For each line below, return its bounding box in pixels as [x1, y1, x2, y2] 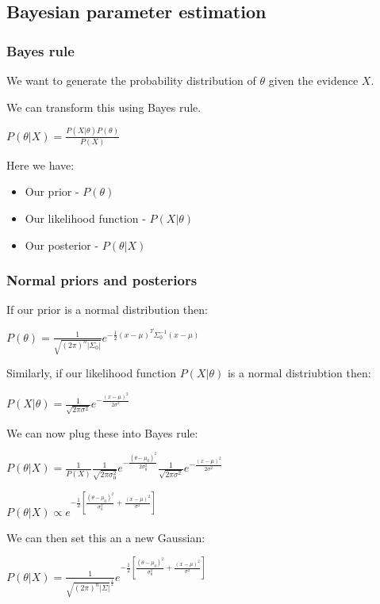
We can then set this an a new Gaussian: [6, 529, 205, 545]
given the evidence [268, 72, 359, 88]
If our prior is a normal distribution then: [6, 301, 208, 318]
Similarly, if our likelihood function [6, 365, 177, 381]
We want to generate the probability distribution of [6, 72, 256, 88]
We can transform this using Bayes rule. [6, 98, 202, 115]
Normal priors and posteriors [6, 270, 198, 290]
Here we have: [6, 156, 75, 173]
